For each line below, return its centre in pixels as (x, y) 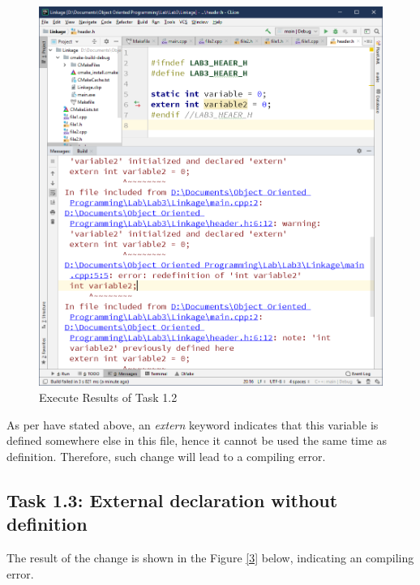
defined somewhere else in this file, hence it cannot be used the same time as (197, 440)
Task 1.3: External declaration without (172, 500)
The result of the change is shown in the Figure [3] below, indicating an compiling (210, 558)
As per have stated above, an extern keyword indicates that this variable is (193, 424)
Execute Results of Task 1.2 (108, 397)
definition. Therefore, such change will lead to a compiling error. (166, 456)
